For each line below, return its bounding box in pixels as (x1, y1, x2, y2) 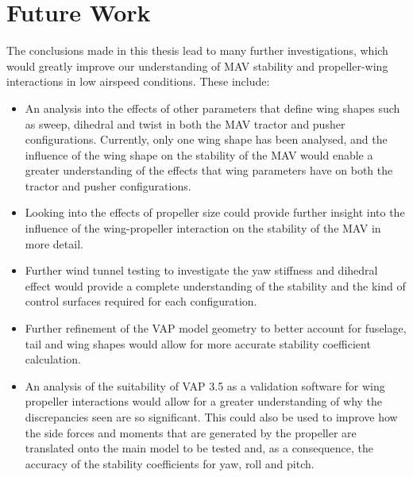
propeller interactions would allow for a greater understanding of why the (25, 393, 383, 410)
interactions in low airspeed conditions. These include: (6, 73, 270, 90)
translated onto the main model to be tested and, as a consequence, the (25, 440, 373, 456)
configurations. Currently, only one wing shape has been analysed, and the (25, 131, 388, 148)
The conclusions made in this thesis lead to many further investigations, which (6, 42, 388, 59)
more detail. (25, 235, 83, 252)
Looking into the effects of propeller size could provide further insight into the (25, 204, 405, 221)
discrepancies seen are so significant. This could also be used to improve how (25, 409, 398, 425)
